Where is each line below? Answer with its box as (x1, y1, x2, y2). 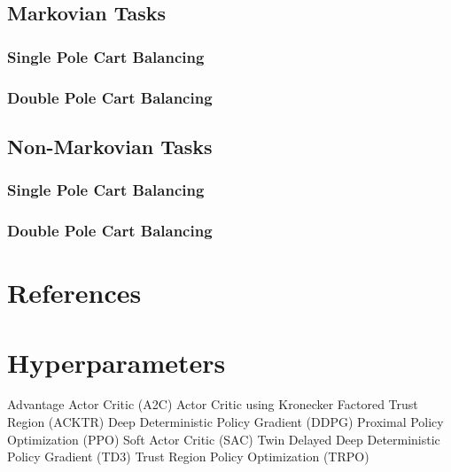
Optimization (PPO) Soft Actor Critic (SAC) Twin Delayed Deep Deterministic (7, 429, 440, 448)
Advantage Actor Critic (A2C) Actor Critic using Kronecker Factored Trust (7, 395, 418, 414)
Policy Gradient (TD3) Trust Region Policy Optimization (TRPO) (7, 447, 369, 466)
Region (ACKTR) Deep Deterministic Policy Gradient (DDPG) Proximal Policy (7, 413, 444, 431)
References (7, 275, 142, 311)
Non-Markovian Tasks (7, 132, 213, 159)
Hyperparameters (7, 344, 226, 380)
